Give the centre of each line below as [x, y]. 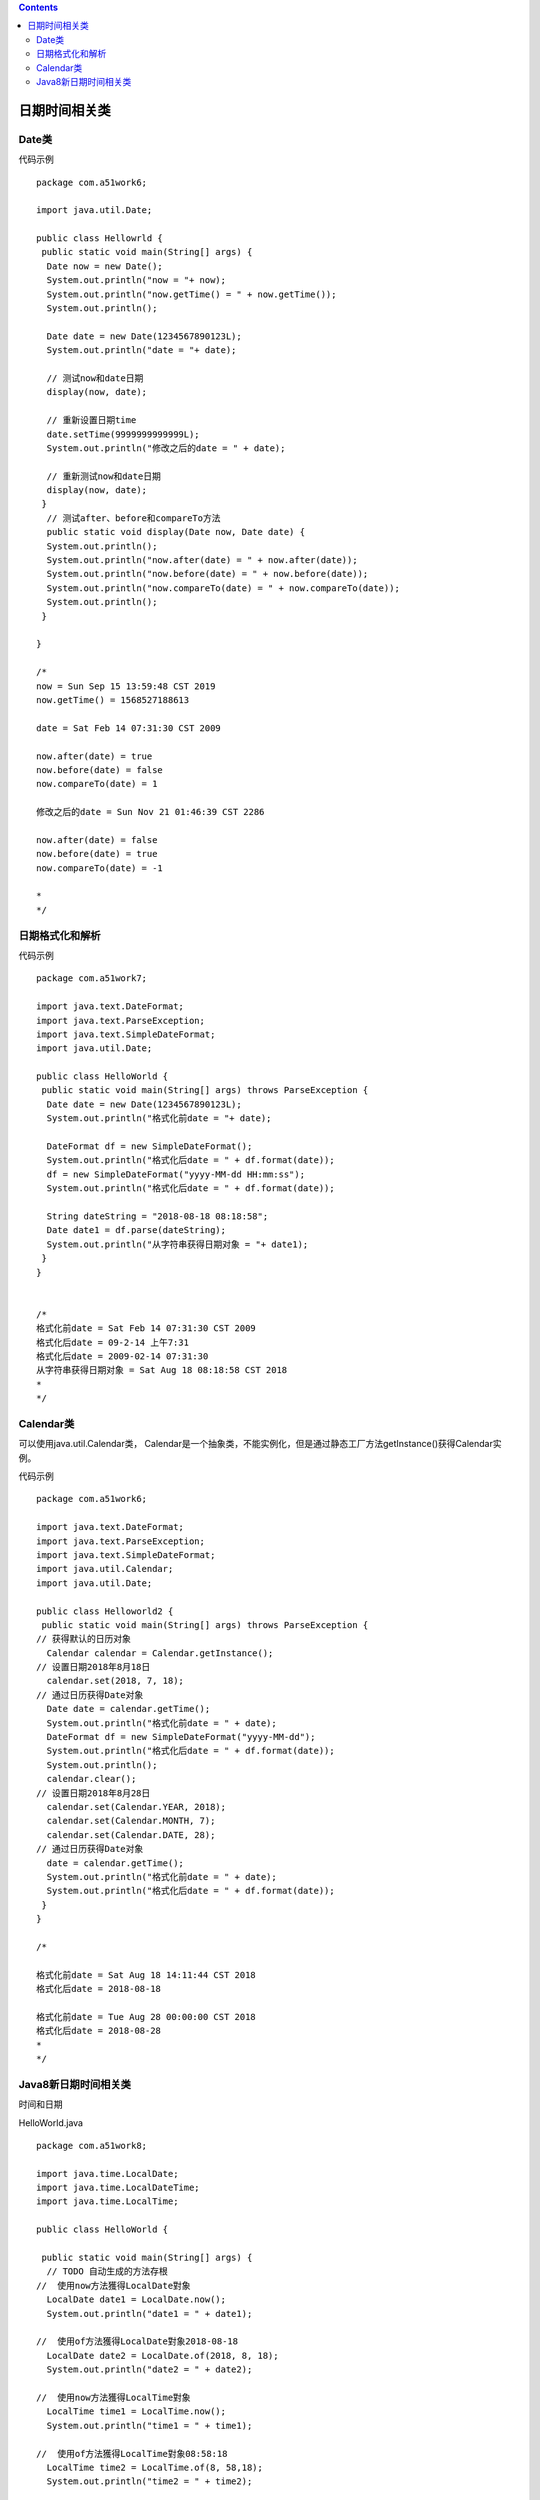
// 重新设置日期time [91, 420]
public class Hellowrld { [100, 238]
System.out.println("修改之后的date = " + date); [166, 448]
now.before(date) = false [100, 769]
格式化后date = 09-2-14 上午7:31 [113, 1342]
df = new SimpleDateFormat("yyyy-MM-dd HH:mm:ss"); [175, 1174]
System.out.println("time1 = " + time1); [149, 2425]
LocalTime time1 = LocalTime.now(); [136, 2411]
